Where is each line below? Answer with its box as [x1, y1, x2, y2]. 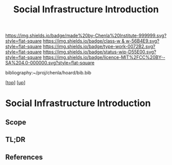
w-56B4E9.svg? [125, 38, 160, 44]
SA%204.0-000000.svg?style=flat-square [5, 60, 95, 66]
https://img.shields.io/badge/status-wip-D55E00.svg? [42, 49, 157, 55]
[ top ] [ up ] [5, 79, 26, 86]
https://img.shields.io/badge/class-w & [42, 38, 125, 44]
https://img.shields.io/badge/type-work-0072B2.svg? [42, 44, 156, 50]
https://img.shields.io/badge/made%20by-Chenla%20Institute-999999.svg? [5, 32, 167, 39]
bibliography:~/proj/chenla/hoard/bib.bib [5, 70, 92, 76]
